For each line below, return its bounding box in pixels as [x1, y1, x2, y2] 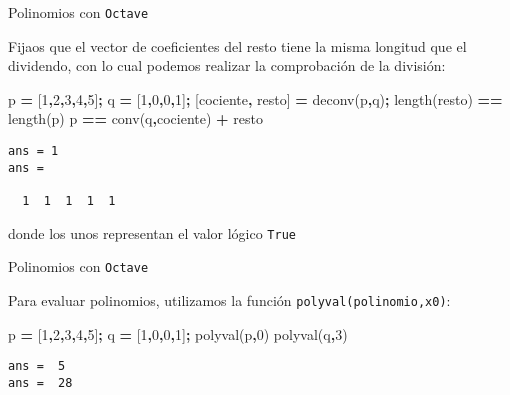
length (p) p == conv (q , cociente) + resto [8, 108, 263, 129]
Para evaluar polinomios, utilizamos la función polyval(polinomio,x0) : [8, 289, 451, 310]
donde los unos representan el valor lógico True [8, 222, 296, 243]
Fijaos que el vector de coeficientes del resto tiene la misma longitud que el [8, 35, 467, 56]
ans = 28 [8, 375, 73, 390]
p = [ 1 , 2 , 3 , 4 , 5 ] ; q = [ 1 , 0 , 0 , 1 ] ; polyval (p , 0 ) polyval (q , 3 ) [8, 323, 348, 344]
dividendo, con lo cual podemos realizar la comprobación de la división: [8, 55, 446, 76]
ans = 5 [8, 359, 66, 374]
